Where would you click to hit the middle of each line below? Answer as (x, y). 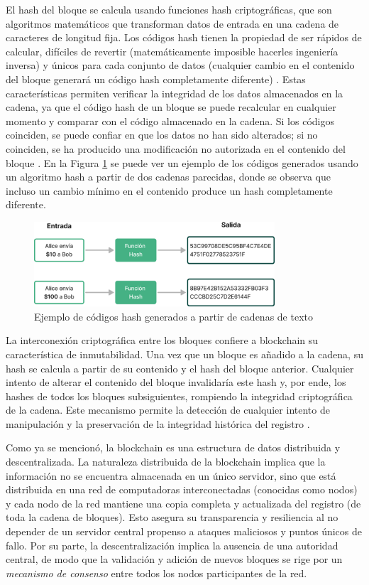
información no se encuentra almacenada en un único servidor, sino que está (171, 475)
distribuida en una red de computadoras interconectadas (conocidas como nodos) (182, 489)
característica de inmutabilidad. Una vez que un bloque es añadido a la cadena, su (184, 354)
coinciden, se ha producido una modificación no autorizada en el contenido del (176, 148)
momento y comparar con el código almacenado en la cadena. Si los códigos (170, 120)
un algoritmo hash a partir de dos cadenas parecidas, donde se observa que (168, 177)
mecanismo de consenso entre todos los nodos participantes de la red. (156, 573)
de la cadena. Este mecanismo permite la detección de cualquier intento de (168, 410)
